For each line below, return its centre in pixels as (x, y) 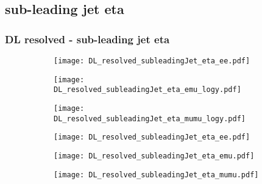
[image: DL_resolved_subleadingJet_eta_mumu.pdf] (156, 175)
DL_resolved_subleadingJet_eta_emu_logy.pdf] (147, 90)
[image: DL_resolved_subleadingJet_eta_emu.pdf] (154, 156)
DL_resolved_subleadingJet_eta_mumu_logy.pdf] (150, 119)
